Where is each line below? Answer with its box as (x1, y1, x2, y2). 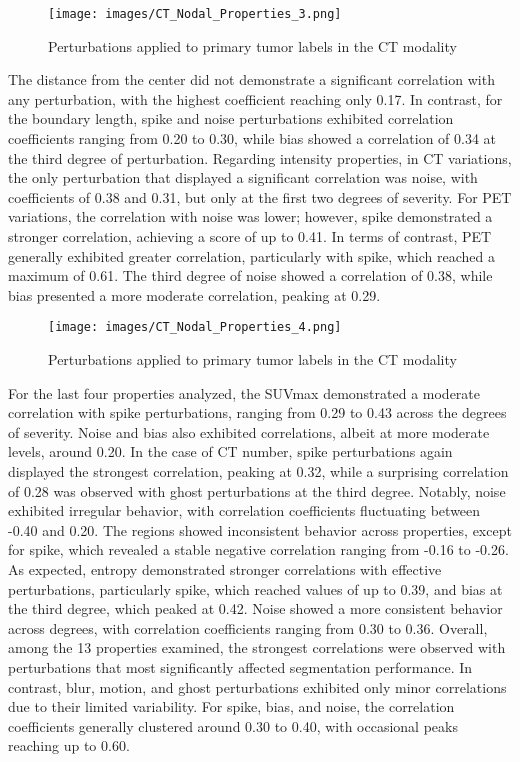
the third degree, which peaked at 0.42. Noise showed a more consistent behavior (8, 598, 503, 619)
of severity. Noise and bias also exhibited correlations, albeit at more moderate (8, 421, 490, 442)
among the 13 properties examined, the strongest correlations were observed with (8, 637, 506, 658)
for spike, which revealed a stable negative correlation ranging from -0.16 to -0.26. (8, 539, 509, 560)
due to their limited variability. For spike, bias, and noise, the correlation (8, 696, 455, 717)
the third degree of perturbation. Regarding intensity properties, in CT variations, (8, 147, 512, 168)
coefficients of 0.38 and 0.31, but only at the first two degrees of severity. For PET (8, 186, 512, 207)
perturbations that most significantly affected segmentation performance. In (8, 656, 473, 677)
